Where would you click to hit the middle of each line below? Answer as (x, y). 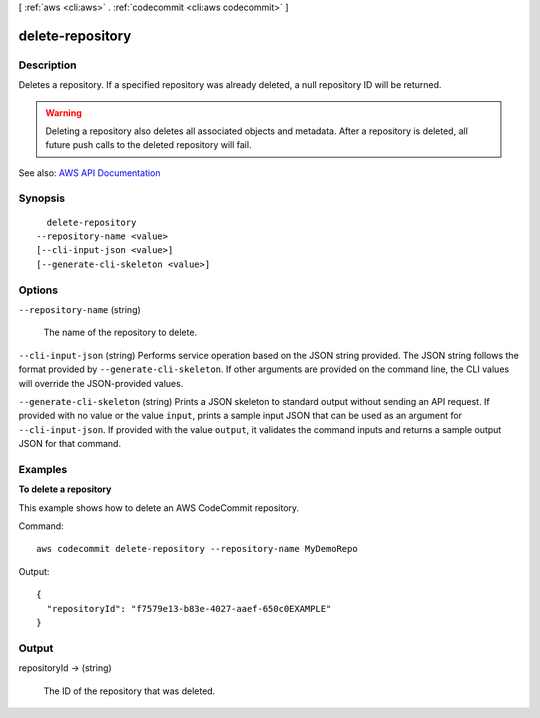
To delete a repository (65, 489)
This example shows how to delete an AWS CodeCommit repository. (159, 507)
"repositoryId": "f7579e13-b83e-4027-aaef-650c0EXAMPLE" (189, 608)
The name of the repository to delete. (120, 332)
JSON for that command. (70, 444)
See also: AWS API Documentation (89, 172)
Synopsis (41, 198)
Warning (63, 112)
